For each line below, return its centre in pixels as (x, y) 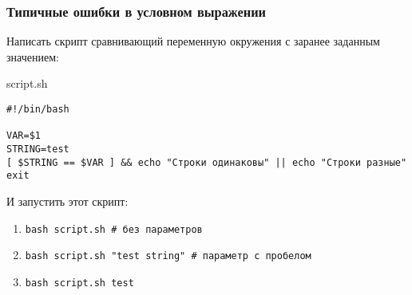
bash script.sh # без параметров (114, 229)
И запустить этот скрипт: (67, 201)
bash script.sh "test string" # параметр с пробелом (168, 256)
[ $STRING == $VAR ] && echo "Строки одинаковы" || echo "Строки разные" (207, 162)
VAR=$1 (24, 136)
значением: (33, 56)
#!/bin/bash (38, 109)
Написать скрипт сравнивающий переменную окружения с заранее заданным (193, 41)
